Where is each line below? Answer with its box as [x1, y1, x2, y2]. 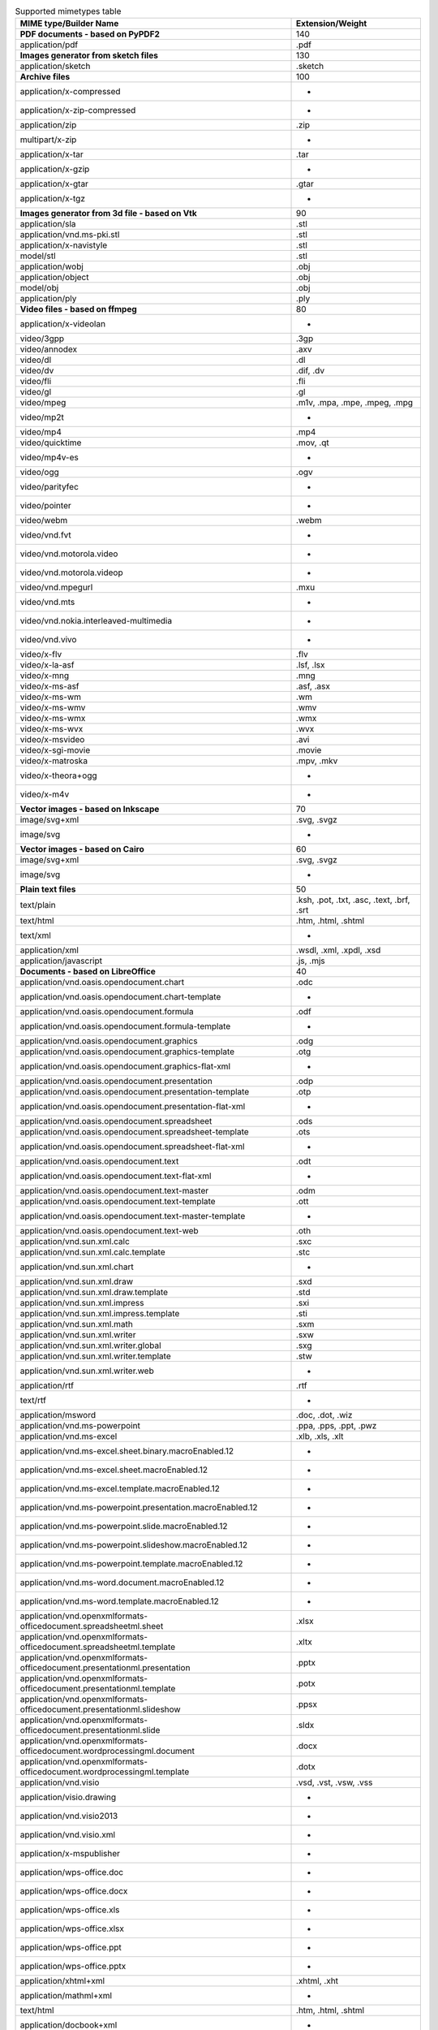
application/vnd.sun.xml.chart [19, 1261, 134, 1272]
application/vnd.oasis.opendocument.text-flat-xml [19, 1170, 212, 1181]
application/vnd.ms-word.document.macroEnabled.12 [19, 1577, 225, 1588]
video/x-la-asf [19, 659, 75, 671]
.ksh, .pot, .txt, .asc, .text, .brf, [296, 894, 410, 905]
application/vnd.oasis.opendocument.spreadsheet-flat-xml [19, 1141, 245, 1152]
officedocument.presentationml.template [19, 1683, 176, 1695]
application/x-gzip [19, 163, 90, 175]
